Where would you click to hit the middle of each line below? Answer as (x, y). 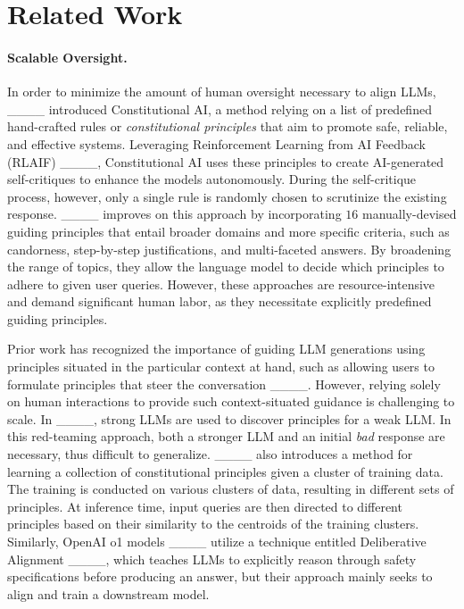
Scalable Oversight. (67, 57)
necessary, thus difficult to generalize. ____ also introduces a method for (210, 454)
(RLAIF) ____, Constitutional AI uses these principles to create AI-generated (226, 161)
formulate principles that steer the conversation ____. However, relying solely (224, 384)
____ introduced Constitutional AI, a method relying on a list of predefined (220, 108)
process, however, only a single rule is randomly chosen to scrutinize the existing (227, 196)
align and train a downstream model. (108, 593)
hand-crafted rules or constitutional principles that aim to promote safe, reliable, (228, 126)
